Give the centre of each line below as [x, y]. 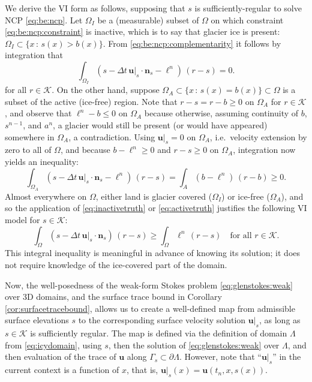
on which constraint [247, 19]
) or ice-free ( [246, 196]
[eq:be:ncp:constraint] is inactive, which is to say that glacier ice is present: [142, 31]
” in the [287, 357]
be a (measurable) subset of [148, 19]
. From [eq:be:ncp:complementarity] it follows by [192, 43]
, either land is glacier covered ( [154, 196]
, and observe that [38, 113]
